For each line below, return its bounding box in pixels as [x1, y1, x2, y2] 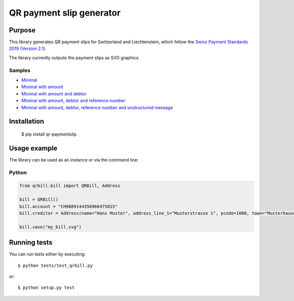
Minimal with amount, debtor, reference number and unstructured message [21, 104, 173, 110]
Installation [9, 117, 44, 126]
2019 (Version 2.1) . [9, 46, 47, 51]
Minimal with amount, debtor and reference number [21, 98, 125, 104]
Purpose [9, 26, 36, 34]
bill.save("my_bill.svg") [19, 224, 82, 230]
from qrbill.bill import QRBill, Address [19, 183, 121, 188]
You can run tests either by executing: [9, 251, 86, 257]
